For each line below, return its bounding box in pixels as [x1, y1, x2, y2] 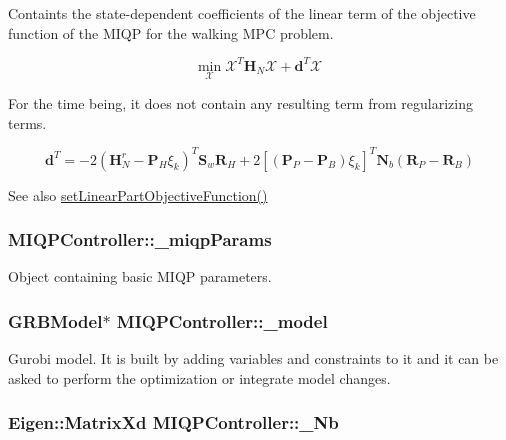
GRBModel [8, 308, 103, 333]
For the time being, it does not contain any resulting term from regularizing [8, 92, 473, 113]
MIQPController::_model [116, 308, 328, 333]
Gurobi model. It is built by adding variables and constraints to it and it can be [8, 348, 499, 369]
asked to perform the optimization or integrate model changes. [8, 367, 391, 388]
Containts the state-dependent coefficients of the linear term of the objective [8, 3, 476, 23]
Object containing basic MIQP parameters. [8, 266, 272, 287]
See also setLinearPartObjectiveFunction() [8, 184, 268, 205]
